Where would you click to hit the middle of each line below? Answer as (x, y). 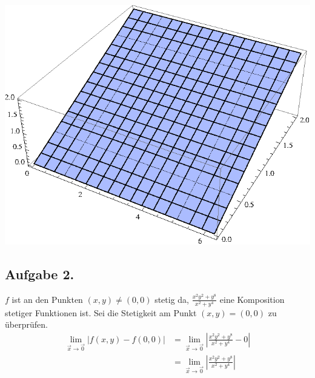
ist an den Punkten (47, 299)
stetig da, (172, 299)
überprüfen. (26, 324)
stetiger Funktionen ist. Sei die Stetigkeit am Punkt (101, 312)
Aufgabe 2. (40, 274)
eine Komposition (252, 299)
